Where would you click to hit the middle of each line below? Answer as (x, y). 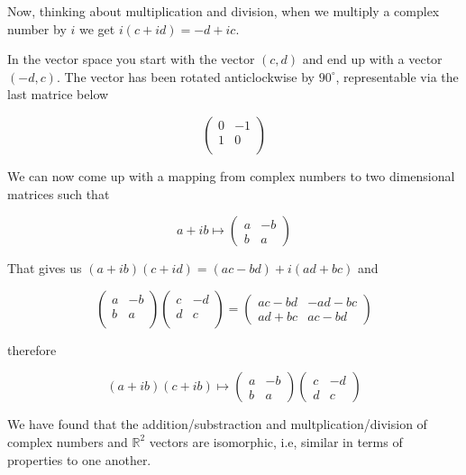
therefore (32, 349)
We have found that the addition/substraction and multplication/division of (217, 424)
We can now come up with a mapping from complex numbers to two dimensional (231, 175)
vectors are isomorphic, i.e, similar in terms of (276, 441)
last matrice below (58, 94)
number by (37, 28)
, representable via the (397, 76)
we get (97, 28)
